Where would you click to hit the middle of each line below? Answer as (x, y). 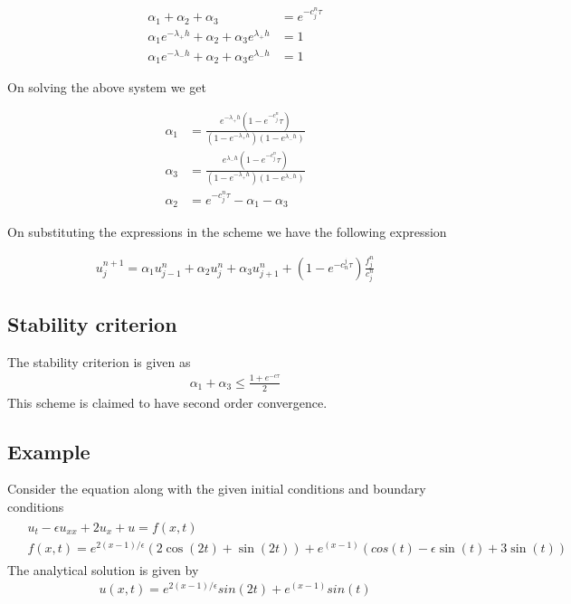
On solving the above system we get (107, 87)
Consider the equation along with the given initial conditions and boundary (217, 489)
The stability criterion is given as (99, 362)
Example (49, 451)
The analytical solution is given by (103, 569)
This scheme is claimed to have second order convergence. (167, 402)
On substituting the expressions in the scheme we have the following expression (227, 231)
